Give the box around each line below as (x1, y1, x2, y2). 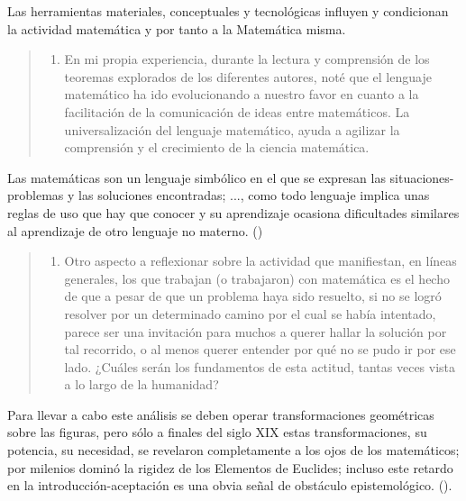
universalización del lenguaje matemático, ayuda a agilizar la (64, 120, 400, 139)
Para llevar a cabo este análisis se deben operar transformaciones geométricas (7, 405, 434, 424)
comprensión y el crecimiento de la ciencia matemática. (64, 138, 370, 157)
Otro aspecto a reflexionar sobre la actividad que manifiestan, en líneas (64, 251, 457, 270)
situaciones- (389, 168, 454, 187)
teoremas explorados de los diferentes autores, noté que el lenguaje (64, 67, 432, 86)
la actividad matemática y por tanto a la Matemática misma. (7, 19, 346, 38)
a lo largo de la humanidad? (64, 375, 219, 394)
